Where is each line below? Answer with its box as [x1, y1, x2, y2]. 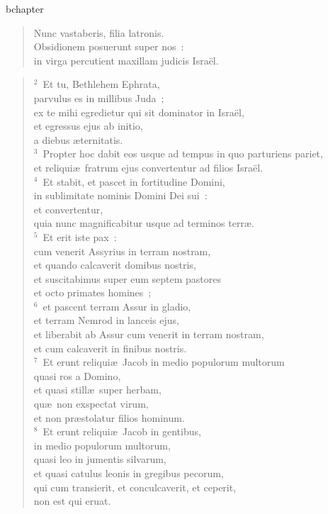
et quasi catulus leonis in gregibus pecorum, [33, 466, 224, 480]
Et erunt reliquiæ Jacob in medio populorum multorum [43, 354, 285, 369]
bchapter [6, 1, 44, 16]
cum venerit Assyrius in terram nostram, [33, 243, 211, 258]
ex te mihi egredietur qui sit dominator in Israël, [33, 104, 244, 119]
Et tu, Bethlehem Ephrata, [43, 77, 160, 91]
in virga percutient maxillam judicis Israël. [33, 52, 219, 67]
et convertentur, [33, 201, 103, 216]
